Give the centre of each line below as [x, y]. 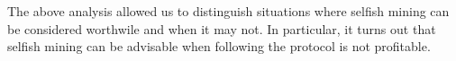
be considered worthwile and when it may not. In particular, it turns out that [222, 28]
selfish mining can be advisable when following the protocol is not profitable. [219, 46]
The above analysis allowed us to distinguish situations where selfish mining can [228, 11]
